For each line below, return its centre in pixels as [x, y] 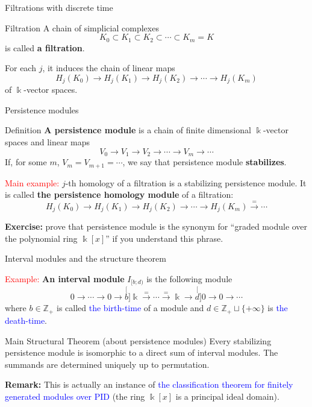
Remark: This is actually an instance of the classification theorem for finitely [149, 384]
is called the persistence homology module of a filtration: [119, 194]
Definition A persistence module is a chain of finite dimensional [128, 130]
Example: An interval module [65, 278]
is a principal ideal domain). [227, 396]
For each [20, 68]
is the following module [189, 278]
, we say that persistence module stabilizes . [204, 162]
